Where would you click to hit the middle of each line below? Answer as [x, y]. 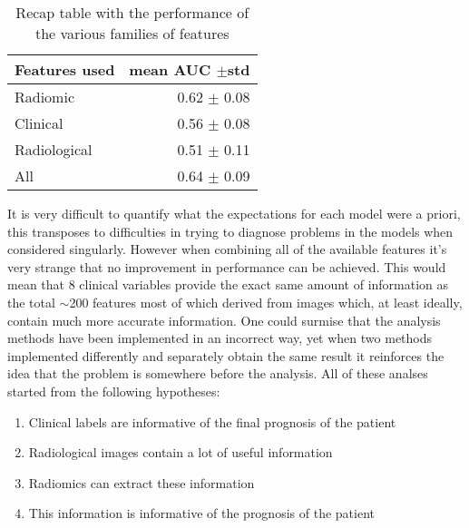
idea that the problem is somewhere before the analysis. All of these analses [218, 373]
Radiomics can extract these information [142, 482]
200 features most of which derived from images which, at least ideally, [266, 302]
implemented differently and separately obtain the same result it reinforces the [226, 355]
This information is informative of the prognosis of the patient [201, 513]
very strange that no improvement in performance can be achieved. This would [227, 266]
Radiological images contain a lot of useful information [181, 452]
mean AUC [170, 69]
